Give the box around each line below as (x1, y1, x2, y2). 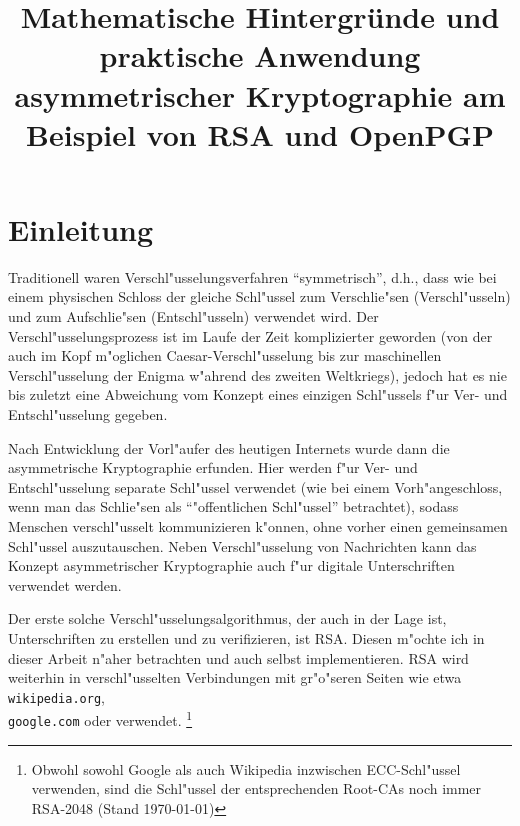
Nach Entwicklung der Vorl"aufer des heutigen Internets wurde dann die (8, 437, 450, 458)
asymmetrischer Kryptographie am (14, 74, 506, 115)
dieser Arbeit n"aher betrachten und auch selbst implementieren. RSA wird (8, 647, 469, 668)
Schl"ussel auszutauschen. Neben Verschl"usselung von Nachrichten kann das (8, 535, 477, 556)
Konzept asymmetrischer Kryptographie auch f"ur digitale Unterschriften (8, 555, 455, 576)
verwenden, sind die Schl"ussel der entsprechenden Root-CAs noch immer (31, 778, 482, 799)
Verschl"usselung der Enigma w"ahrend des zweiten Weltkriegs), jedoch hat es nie (8, 364, 507, 385)
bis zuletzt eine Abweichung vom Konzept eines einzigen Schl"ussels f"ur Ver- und (8, 384, 508, 405)
